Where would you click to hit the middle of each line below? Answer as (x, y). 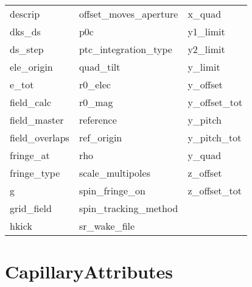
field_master (37, 120)
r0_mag (96, 102)
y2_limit (206, 49)
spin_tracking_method (128, 208)
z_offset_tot (215, 190)
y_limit (204, 67)
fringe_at (30, 155)
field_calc (31, 102)
